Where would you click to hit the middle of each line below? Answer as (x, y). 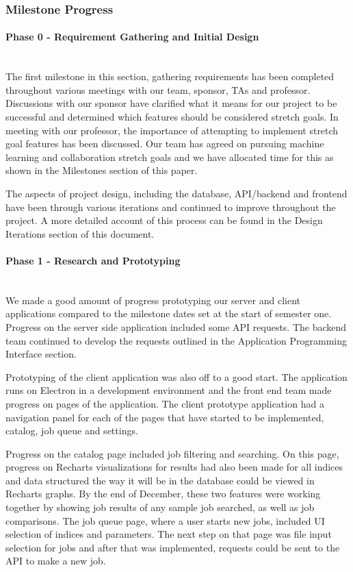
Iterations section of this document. (80, 233)
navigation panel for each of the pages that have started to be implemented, (165, 417)
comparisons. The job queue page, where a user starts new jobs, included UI (165, 520)
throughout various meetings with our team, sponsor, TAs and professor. (158, 89)
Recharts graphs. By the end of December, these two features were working (163, 494)
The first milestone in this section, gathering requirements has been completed (170, 76)
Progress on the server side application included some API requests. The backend (176, 326)
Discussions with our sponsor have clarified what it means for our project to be (171, 103)
